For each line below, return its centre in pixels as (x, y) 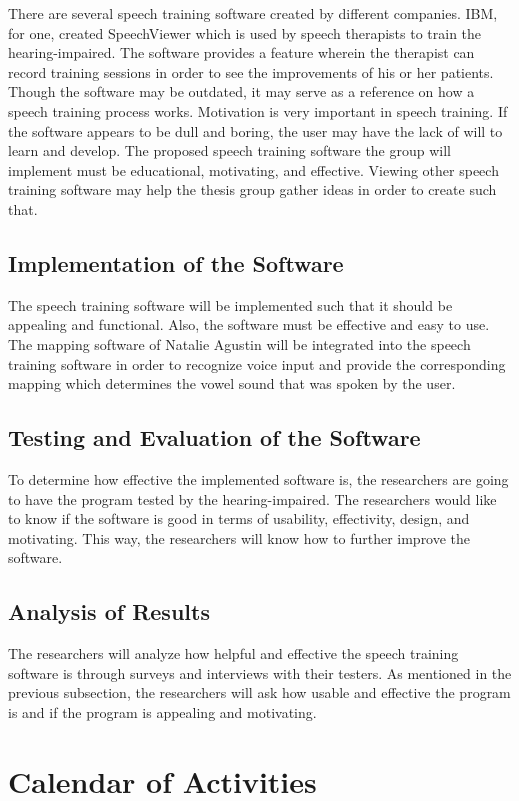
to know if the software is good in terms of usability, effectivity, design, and (239, 518)
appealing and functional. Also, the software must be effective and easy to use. (249, 324)
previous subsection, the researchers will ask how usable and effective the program (259, 692)
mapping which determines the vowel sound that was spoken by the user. (232, 383)
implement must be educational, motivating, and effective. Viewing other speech (253, 169)
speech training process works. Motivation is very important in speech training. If (258, 110)
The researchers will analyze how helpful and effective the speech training (233, 653)
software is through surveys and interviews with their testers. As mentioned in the (260, 672)
